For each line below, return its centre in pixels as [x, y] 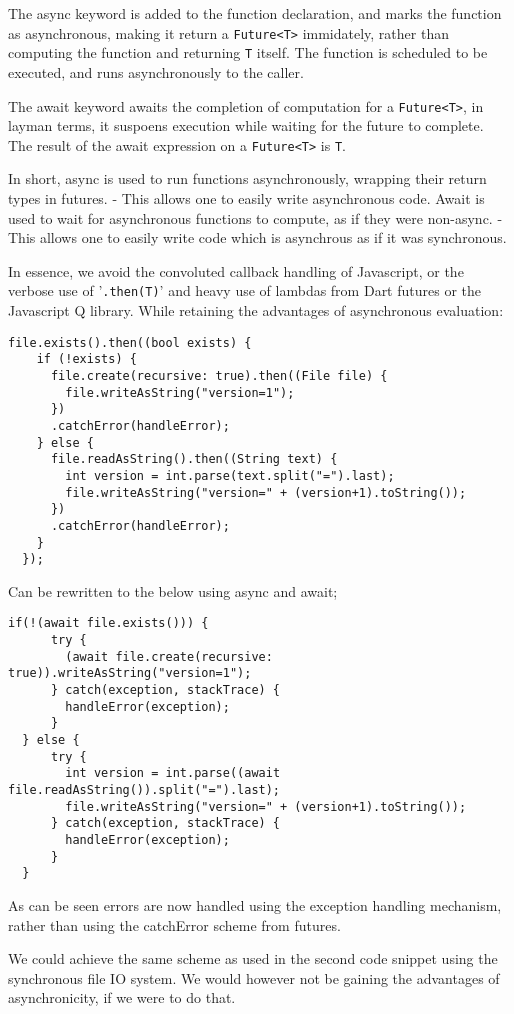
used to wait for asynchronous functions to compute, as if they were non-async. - [255, 217]
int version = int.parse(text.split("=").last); [230, 475]
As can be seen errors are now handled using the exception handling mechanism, [255, 904]
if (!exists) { [86, 359]
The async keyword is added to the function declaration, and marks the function [255, 13]
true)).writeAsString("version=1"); [130, 673]
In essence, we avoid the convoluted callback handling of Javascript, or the [236, 270]
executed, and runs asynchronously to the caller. [156, 71]
